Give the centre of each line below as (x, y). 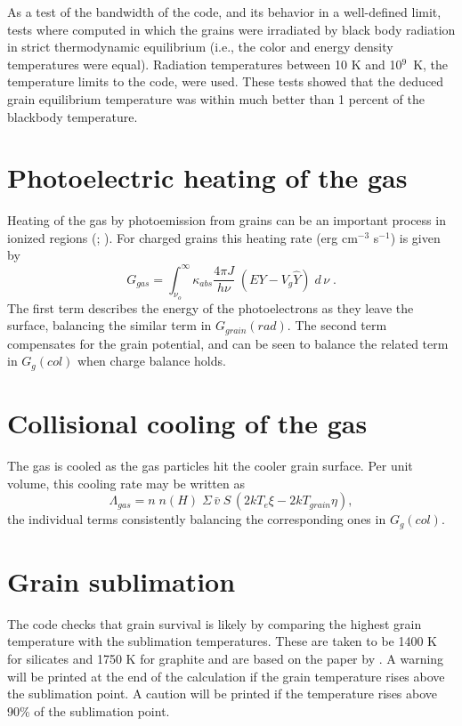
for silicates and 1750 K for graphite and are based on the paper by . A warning (226, 658)
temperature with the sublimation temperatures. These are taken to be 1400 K (223, 641)
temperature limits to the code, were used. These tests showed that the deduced (226, 81)
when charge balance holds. (152, 361)
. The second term (337, 325)
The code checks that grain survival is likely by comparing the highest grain (215, 623)
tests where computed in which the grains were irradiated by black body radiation (231, 29)
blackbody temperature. (73, 116)
